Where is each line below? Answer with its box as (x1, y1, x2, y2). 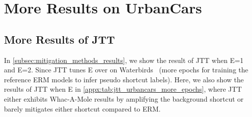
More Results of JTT (4, 31, 115, 47)
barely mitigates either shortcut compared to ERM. (4, 103, 161, 114)
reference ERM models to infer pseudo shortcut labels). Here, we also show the (4, 74, 244, 84)
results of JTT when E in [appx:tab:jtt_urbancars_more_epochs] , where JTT (4, 84, 242, 94)
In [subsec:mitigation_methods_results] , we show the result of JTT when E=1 (4, 55, 244, 65)
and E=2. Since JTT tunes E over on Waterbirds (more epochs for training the (4, 64, 249, 75)
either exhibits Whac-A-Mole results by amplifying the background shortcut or (4, 93, 244, 104)
